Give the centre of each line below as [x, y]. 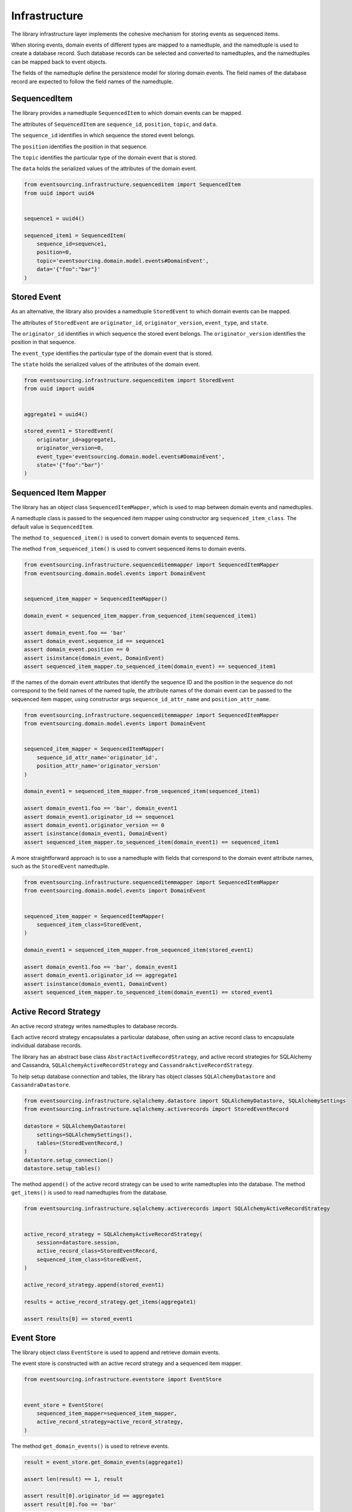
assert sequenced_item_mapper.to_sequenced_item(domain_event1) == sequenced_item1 [152, 842]
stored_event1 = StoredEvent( [69, 431]
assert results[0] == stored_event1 [78, 1319]
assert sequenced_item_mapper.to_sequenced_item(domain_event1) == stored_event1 [148, 992]
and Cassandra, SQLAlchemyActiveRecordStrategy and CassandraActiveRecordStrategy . [132, 1065]
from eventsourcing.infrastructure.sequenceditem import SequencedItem [132, 185]
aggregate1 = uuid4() [56, 414]
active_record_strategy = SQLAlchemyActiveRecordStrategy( [113, 1234]
